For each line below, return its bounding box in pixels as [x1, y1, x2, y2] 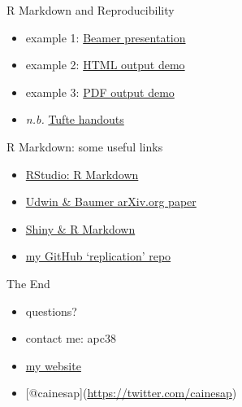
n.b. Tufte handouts [25, 111, 124, 128]
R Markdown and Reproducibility [6, 2, 175, 18]
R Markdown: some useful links [6, 138, 163, 155]
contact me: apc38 [25, 330, 116, 347]
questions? [25, 302, 77, 319]
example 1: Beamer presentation [25, 28, 186, 46]
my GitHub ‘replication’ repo [25, 247, 171, 265]
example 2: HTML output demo [25, 56, 185, 73]
